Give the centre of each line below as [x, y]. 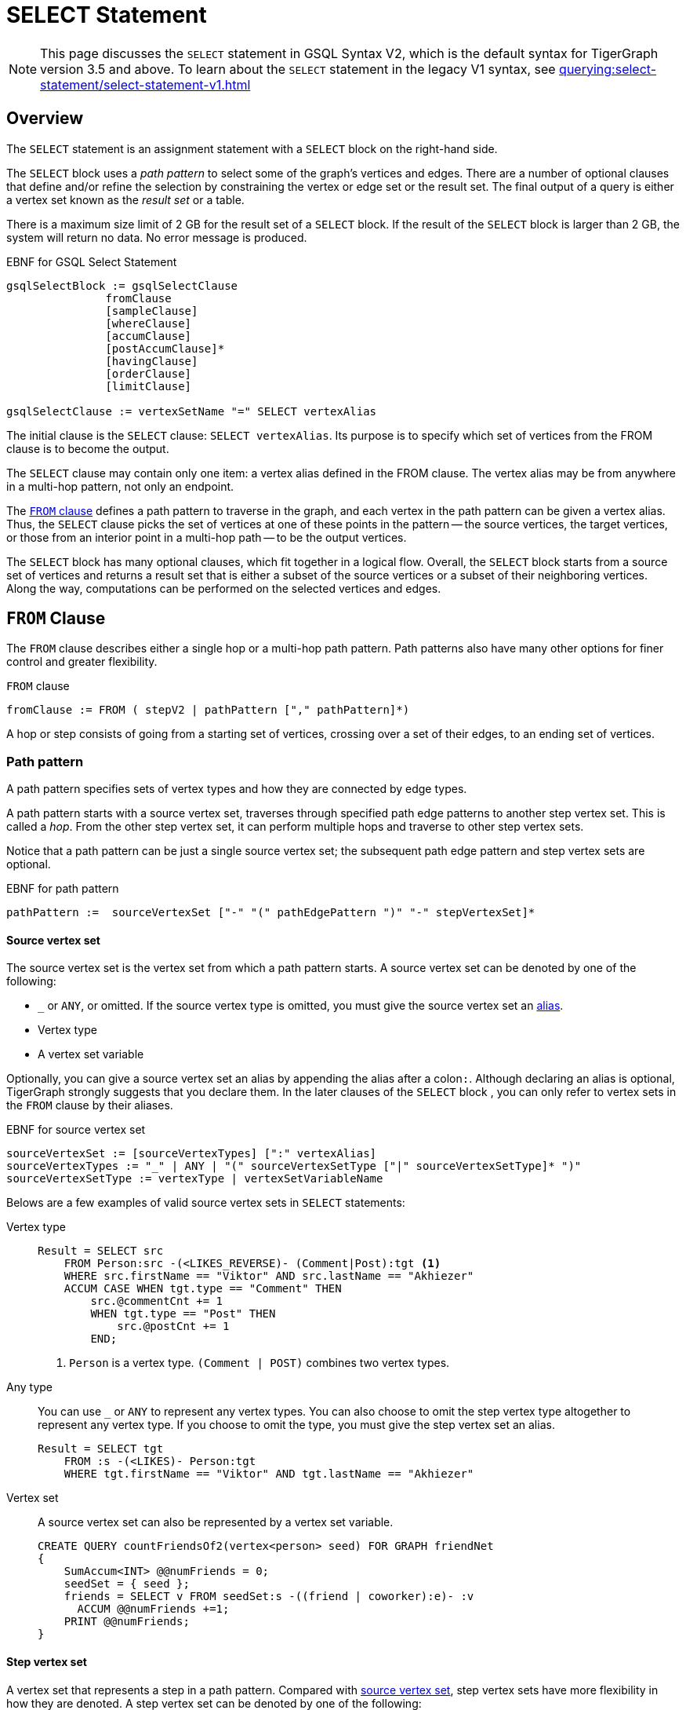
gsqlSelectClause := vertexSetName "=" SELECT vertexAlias [192, 411]
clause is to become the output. [88, 448]
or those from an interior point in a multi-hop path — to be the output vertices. [207, 537]
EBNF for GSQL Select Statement [92, 261]
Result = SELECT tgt [101, 1449]
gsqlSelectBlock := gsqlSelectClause [122, 285]
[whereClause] [149, 323]
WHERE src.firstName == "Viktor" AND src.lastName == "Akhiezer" [269, 1276]
